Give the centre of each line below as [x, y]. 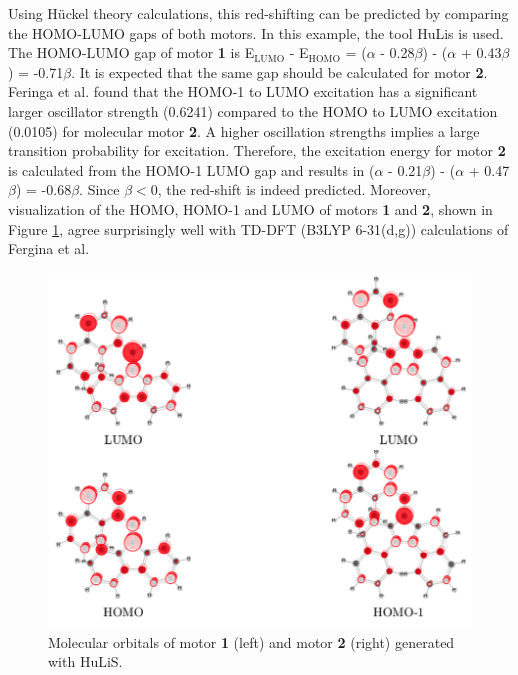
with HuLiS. [85, 661]
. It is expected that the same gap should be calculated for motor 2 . [279, 71]
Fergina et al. [49, 248]
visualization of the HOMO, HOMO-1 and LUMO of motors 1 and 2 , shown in [250, 208]
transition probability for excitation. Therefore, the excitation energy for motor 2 [257, 150]
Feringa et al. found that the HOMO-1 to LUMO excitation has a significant [243, 91]
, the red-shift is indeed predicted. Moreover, [294, 189]
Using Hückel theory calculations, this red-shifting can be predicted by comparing [258, 13]
